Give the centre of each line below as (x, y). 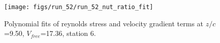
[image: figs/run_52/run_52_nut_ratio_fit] (79, 7)
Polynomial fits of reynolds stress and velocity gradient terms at (104, 23)
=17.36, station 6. (68, 33)
